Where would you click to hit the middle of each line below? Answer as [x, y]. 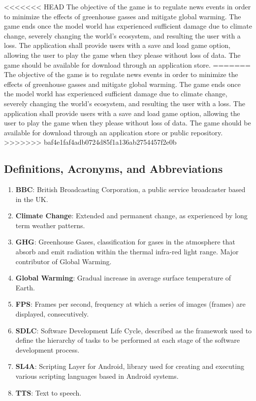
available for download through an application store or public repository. [113, 132]
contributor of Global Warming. [64, 261]
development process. [48, 349]
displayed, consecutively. [52, 314]
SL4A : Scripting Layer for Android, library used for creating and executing [130, 366]
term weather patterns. [50, 225]
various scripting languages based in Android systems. [97, 376]
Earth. [25, 287]
